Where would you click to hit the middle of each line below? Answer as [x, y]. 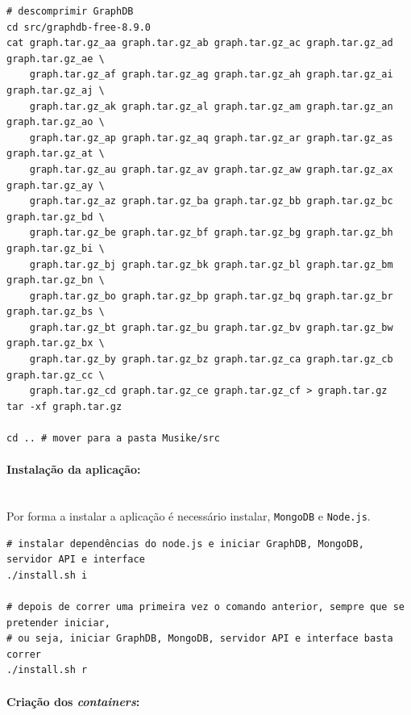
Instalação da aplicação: [74, 469]
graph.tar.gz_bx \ [56, 343]
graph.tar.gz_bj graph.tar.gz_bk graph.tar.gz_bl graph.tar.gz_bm [211, 264]
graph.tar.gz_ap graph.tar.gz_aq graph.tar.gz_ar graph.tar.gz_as [211, 138]
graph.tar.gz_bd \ [56, 217]
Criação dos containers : [73, 701]
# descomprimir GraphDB [70, 11]
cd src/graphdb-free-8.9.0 [79, 27]
